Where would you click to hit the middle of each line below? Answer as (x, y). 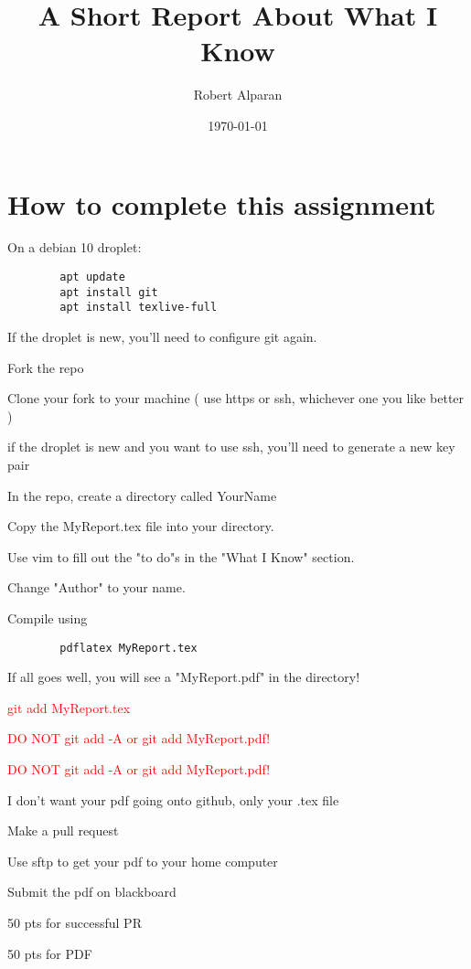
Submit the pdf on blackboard (92, 892)
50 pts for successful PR (75, 922)
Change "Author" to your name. (96, 587)
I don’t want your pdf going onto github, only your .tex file (173, 799)
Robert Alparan (238, 95)
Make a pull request (63, 831)
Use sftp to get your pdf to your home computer (143, 861)
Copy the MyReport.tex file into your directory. (141, 526)
